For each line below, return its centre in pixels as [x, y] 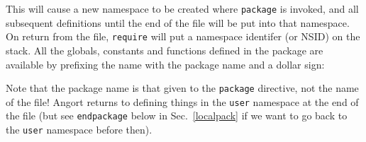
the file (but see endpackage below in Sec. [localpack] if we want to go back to [177, 116]
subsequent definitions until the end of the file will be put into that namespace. [178, 22]
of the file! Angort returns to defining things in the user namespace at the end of [182, 101]
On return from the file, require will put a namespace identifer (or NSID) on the [183, 36]
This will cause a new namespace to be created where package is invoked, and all [182, 8]
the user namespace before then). [79, 130]
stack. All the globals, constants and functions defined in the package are [165, 50]
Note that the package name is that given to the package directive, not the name [182, 88]
